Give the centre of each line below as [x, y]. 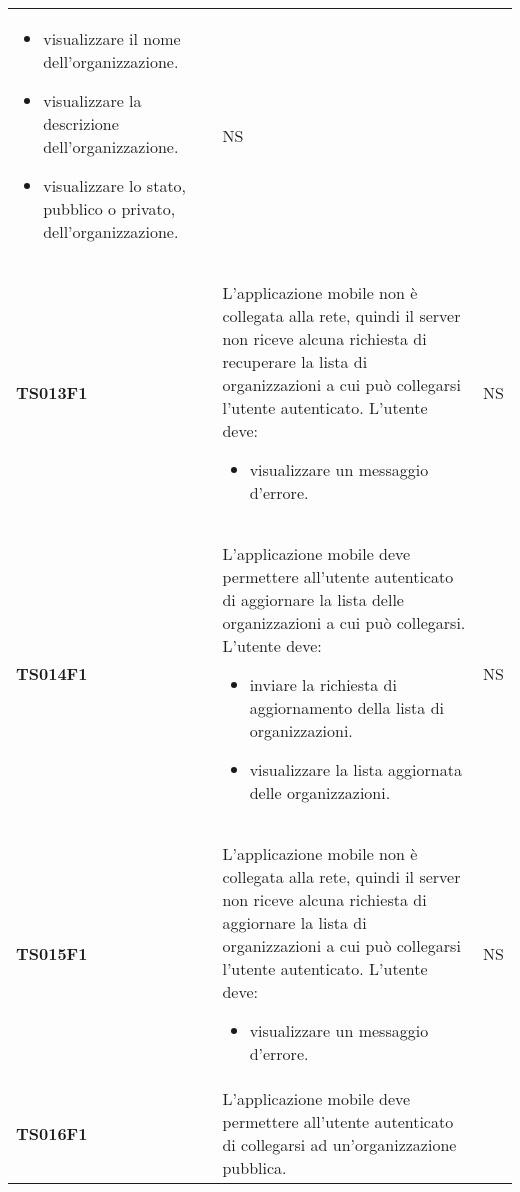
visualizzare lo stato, [115, 185]
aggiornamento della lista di [346, 707]
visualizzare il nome [112, 38]
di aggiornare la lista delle [313, 599]
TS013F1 [52, 392]
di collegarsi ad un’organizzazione [339, 1144]
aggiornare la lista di [294, 922]
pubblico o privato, [109, 208]
